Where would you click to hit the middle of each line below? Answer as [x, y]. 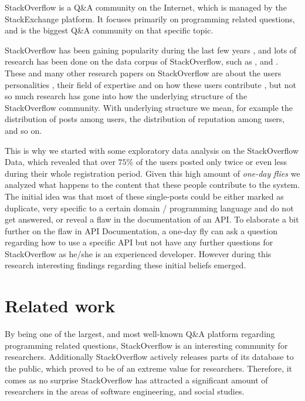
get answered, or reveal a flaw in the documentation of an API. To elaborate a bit [152, 219]
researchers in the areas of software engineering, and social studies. [125, 391]
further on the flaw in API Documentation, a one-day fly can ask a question [141, 230]
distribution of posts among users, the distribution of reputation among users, [145, 119]
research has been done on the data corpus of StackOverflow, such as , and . [142, 61]
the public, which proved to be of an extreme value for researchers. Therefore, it [149, 368]
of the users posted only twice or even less [211, 162]
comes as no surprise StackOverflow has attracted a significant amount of [136, 380]
